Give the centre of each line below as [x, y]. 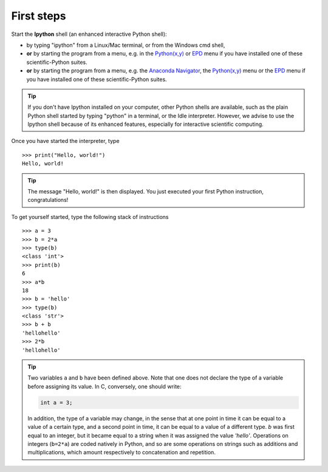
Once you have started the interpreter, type [65, 141]
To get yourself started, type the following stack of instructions [90, 217]
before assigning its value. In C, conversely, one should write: [104, 386]
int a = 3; [56, 402]
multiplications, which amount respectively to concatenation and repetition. [121, 453]
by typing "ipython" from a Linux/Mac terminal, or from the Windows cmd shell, [126, 45]
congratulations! [48, 200]
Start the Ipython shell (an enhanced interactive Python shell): [89, 34]
